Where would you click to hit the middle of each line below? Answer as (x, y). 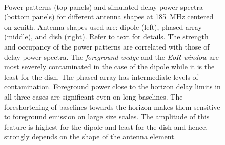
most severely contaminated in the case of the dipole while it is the (109, 67)
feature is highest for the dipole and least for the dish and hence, (106, 126)
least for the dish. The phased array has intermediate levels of (101, 76)
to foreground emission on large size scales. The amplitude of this (107, 117)
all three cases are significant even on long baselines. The (94, 96)
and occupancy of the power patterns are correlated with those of (107, 46)
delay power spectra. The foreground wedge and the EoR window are (111, 56)
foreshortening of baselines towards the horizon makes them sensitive (112, 106)
